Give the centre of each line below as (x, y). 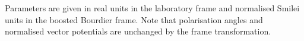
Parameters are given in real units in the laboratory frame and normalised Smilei (152, 8)
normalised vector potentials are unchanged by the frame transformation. (138, 31)
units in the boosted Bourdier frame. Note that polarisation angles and (134, 19)
